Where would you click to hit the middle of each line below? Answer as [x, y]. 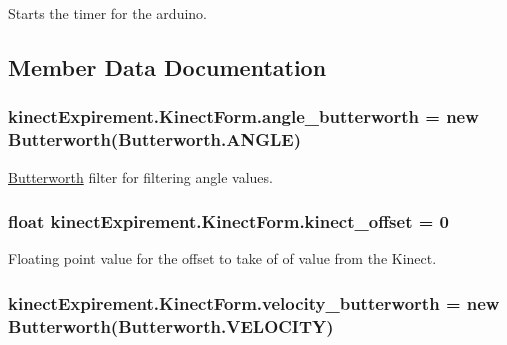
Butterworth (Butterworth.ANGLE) [154, 139]
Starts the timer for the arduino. [107, 13]
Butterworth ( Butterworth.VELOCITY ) [171, 325]
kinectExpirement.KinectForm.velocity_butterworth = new [254, 302]
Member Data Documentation [167, 66]
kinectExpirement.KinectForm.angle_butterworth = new [243, 116]
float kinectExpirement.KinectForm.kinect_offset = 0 [229, 221]
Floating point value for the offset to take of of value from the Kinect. [222, 258]
